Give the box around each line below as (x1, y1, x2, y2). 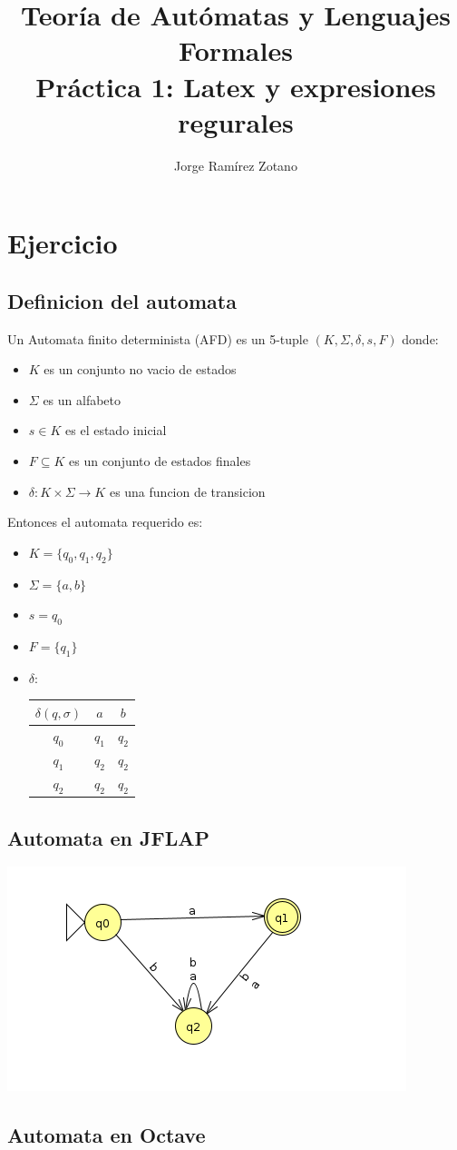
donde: (402, 329, 439, 348)
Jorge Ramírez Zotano (174, 155, 297, 174)
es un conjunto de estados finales (69, 451, 251, 471)
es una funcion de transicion (109, 481, 266, 501)
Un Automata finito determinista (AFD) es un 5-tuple (7, 329, 308, 348)
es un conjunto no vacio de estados (44, 360, 237, 379)
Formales (179, 32, 293, 69)
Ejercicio (7, 224, 118, 262)
